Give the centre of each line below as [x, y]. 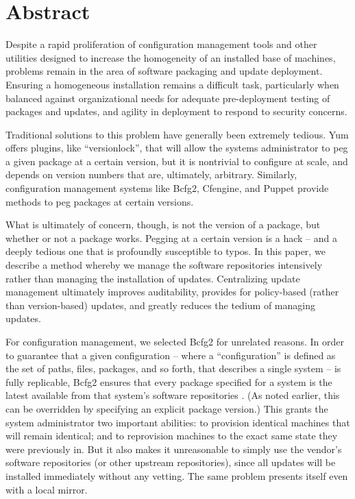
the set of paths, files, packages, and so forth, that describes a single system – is [173, 368]
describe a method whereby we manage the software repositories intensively [164, 265]
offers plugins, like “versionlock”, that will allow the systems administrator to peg [177, 148]
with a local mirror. [47, 489]
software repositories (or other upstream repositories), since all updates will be [171, 462]
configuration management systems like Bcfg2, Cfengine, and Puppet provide [167, 188]
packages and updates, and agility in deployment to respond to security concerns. [176, 111]
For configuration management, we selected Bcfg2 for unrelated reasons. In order [175, 341]
